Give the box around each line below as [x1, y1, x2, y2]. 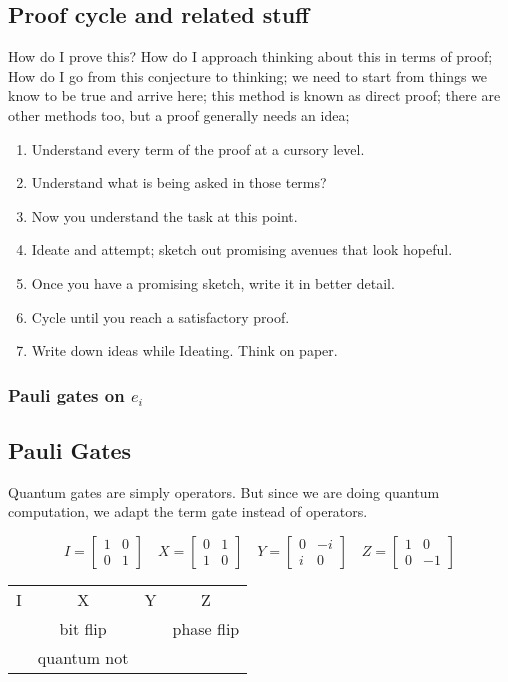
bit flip [59, 616, 107, 640]
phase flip [172, 616, 240, 640]
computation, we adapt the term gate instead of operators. [8, 501, 368, 522]
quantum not [37, 645, 129, 669]
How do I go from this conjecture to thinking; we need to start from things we [8, 65, 488, 86]
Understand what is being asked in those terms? [31, 172, 327, 193]
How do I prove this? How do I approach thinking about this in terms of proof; [8, 46, 493, 67]
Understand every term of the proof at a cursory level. [31, 138, 365, 159]
